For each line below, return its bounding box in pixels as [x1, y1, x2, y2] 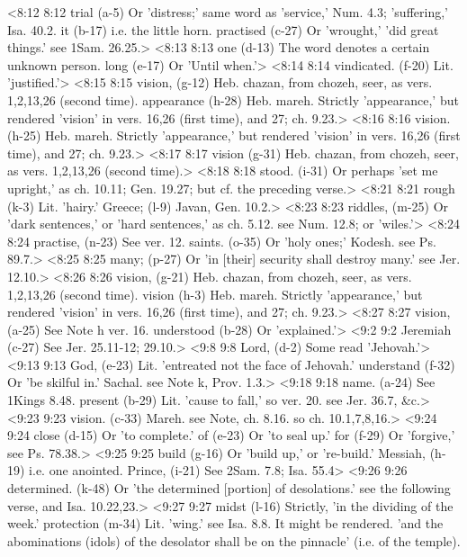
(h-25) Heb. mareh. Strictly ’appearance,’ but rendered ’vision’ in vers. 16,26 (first [7, 126, 461, 145]
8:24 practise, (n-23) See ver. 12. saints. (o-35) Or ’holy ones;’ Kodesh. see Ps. [7, 231, 436, 250]
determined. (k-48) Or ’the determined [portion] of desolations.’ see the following [7, 479, 451, 498]
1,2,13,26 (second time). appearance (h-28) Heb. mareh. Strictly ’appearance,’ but [7, 90, 459, 109]
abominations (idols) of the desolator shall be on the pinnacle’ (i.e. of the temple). [7, 531, 461, 550]
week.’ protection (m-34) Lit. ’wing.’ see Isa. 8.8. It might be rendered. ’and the [7, 514, 444, 533]
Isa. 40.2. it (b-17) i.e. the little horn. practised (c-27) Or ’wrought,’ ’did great [7, 20, 439, 39]
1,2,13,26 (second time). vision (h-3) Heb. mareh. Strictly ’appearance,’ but [7, 284, 423, 303]
